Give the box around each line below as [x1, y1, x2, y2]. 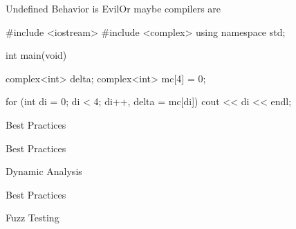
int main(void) [6, 48, 67, 62]
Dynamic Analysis [6, 164, 82, 178]
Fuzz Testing [6, 210, 59, 225]
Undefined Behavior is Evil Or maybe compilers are [6, 1, 221, 15]
